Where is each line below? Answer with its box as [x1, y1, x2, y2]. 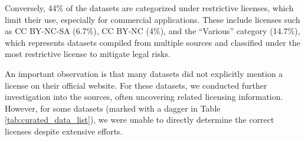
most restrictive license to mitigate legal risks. [5, 48, 170, 60]
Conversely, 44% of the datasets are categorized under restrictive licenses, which [5, 2, 294, 14]
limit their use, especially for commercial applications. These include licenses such [5, 13, 300, 25]
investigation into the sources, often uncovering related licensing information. [5, 90, 283, 103]
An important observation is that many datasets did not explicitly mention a [5, 67, 283, 79]
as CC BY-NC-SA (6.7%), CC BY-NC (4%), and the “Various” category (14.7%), [5, 25, 300, 37]
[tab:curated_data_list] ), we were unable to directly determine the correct [5, 113, 274, 126]
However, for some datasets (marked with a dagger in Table [5, 102, 221, 114]
